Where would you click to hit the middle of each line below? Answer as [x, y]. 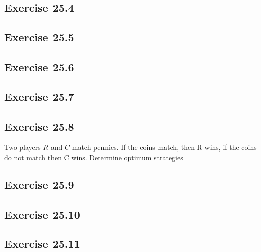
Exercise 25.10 [42, 214]
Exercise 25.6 [39, 66]
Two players [22, 147]
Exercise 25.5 [39, 37]
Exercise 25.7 [39, 96]
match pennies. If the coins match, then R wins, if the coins [164, 147]
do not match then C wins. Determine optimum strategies [94, 157]
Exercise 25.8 [39, 126]
